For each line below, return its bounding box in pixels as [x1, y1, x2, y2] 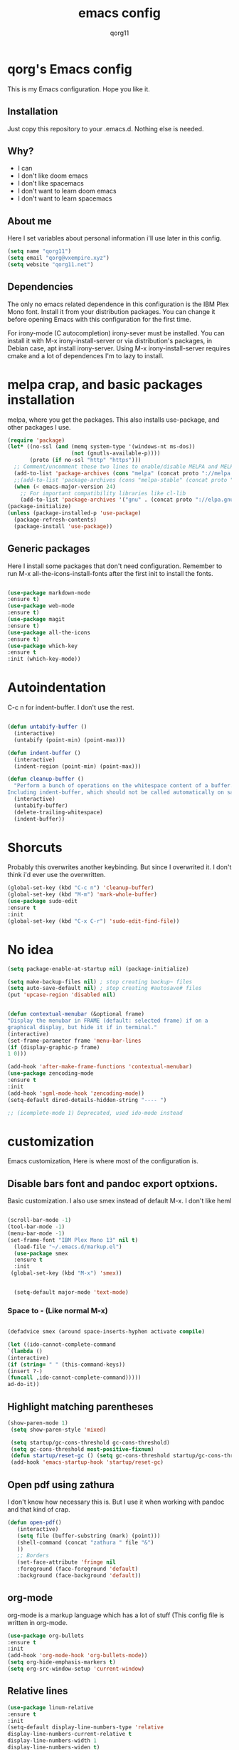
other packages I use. [7, 423, 71, 431]
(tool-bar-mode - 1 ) [7, 1223, 65, 1230]
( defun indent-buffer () [7, 749, 81, 757]
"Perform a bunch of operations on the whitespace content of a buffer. [14, 782, 234, 789]
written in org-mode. [7, 1618, 68, 1627]
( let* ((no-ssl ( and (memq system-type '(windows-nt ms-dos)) [7, 443, 196, 450]
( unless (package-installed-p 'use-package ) [7, 510, 142, 517]
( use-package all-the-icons [7, 629, 91, 636]
